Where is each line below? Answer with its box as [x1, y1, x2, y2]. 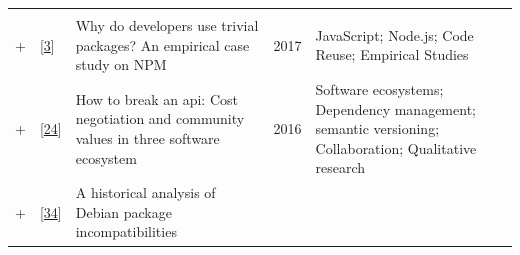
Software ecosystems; [315, 79, 444, 100]
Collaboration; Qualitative [315, 137, 477, 158]
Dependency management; [315, 98, 476, 119]
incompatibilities [75, 221, 177, 242]
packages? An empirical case [75, 34, 250, 55]
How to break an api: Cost [75, 88, 238, 109]
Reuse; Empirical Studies [315, 44, 469, 65]
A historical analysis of [75, 182, 216, 203]
